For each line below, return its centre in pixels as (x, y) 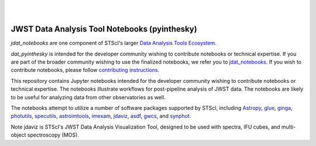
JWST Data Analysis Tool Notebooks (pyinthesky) (104, 29)
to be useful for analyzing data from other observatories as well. (88, 97)
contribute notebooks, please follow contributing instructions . (85, 70)
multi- (288, 127)
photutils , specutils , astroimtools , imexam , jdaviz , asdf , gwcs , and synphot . (101, 116)
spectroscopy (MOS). (53, 135)
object (18, 135)
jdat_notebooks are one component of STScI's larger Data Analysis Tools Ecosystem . (114, 43)
